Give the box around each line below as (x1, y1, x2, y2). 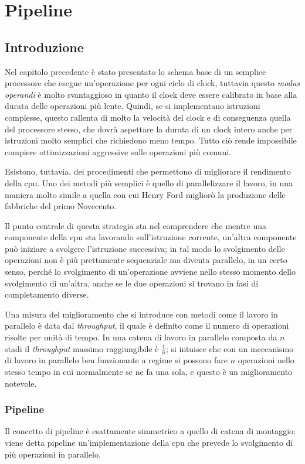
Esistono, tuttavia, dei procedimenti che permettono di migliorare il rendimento (5, 165, 291, 178)
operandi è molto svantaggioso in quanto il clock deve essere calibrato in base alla (5, 88, 297, 100)
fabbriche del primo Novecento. (5, 200, 117, 212)
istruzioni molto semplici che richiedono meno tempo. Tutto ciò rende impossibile (5, 134, 297, 146)
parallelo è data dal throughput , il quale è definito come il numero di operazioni (5, 319, 289, 332)
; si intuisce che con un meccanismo (165, 342, 294, 354)
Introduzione (5, 37, 84, 56)
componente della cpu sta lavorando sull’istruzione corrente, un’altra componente (5, 231, 297, 243)
